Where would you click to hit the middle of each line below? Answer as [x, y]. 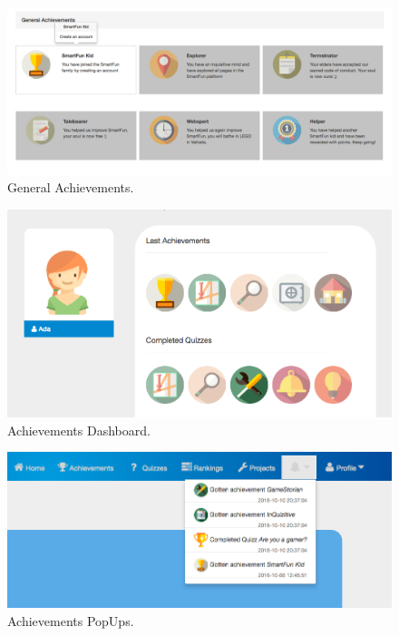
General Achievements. [71, 187]
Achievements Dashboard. [79, 430]
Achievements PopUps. [71, 620]
